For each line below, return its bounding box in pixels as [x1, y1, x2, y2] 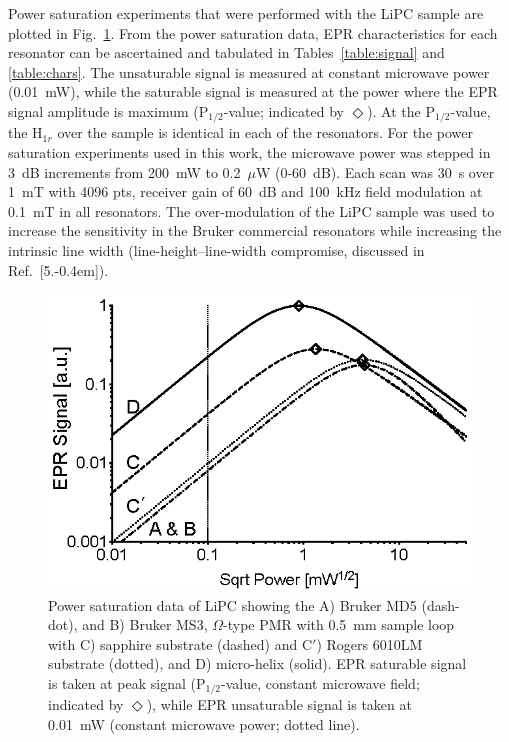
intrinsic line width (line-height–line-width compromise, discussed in [8, 239, 425, 260]
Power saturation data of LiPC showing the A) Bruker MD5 [48, 594, 417, 615]
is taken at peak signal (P [48, 672, 206, 693]
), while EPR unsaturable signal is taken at [146, 694, 412, 715]
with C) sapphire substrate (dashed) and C [48, 633, 313, 654]
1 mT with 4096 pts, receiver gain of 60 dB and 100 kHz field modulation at [8, 181, 483, 202]
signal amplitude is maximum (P [8, 100, 209, 121]
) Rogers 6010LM [316, 633, 423, 654]
